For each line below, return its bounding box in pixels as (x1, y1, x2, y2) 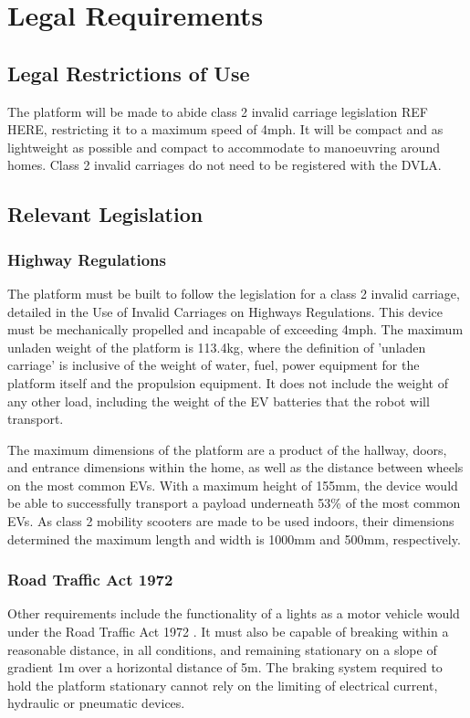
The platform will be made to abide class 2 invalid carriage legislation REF (7, 101, 428, 121)
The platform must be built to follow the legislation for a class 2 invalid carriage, (7, 283, 460, 302)
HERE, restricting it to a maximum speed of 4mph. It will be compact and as (7, 120, 444, 139)
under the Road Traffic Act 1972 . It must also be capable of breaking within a (7, 622, 449, 641)
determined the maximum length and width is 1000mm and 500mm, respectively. (7, 529, 461, 548)
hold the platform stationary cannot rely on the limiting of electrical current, (7, 675, 438, 694)
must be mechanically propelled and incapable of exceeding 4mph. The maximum (7, 320, 464, 339)
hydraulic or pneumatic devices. (7, 693, 185, 713)
